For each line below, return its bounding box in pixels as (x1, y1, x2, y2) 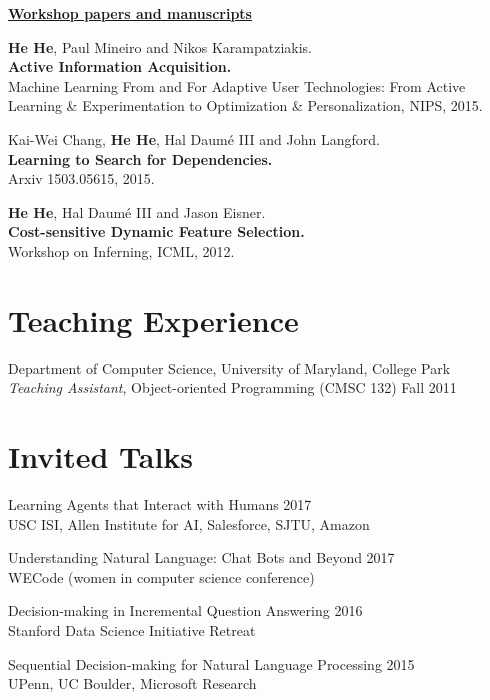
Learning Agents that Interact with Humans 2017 (8, 493, 312, 514)
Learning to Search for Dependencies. (8, 148, 273, 169)
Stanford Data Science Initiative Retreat (8, 619, 256, 640)
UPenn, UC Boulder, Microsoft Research (8, 673, 257, 694)
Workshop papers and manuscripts (8, 3, 252, 23)
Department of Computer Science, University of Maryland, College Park (8, 357, 451, 378)
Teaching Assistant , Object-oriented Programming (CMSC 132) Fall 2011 (8, 377, 457, 398)
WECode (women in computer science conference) (8, 566, 315, 587)
